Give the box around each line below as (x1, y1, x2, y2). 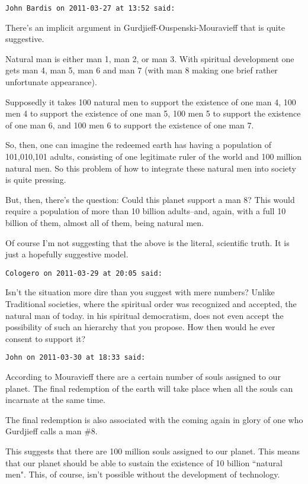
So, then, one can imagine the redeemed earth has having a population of (5, 138, 271, 151)
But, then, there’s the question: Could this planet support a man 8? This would (5, 193, 295, 205)
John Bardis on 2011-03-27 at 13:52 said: (5, 4, 175, 12)
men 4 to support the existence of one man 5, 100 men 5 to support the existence (5, 107, 301, 120)
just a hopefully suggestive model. (5, 248, 129, 260)
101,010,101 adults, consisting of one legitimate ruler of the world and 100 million (5, 150, 302, 162)
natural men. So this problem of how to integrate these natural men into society (5, 162, 296, 174)
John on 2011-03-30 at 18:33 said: (5, 353, 146, 362)
